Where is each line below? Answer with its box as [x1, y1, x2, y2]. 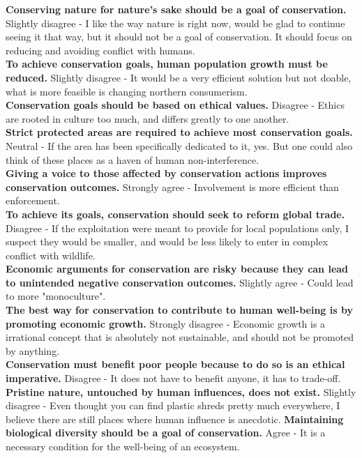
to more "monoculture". [6, 289, 106, 303]
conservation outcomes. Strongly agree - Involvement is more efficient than [6, 179, 339, 194]
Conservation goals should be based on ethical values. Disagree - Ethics [6, 98, 345, 112]
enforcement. [6, 193, 60, 208]
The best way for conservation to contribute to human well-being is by [6, 303, 353, 317]
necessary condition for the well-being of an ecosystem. [6, 439, 240, 453]
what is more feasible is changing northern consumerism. [6, 84, 248, 98]
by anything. [6, 343, 60, 358]
